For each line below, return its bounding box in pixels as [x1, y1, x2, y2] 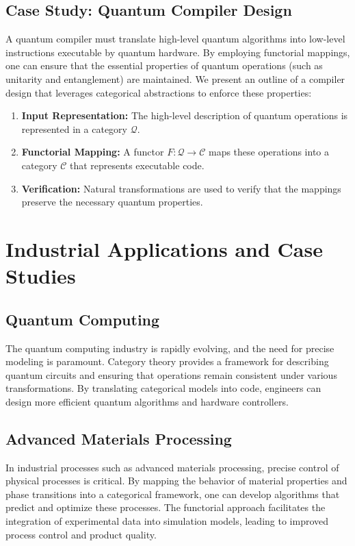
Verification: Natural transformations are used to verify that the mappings [21, 181, 341, 195]
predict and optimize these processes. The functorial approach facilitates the [5, 500, 326, 514]
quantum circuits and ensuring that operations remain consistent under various [5, 367, 337, 382]
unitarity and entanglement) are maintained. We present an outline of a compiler [5, 71, 345, 86]
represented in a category [21, 121, 127, 136]
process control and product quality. [5, 527, 157, 541]
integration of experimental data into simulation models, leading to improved [5, 514, 329, 528]
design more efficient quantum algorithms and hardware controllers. [5, 394, 289, 408]
